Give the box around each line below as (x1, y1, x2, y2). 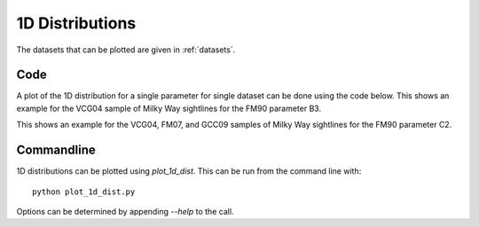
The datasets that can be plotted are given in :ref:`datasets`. (16, 44, 236, 55)
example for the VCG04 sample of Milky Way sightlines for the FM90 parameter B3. (16, 103, 322, 113)
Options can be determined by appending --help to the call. (16, 206, 234, 216)
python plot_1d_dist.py (32, 186, 136, 197)
